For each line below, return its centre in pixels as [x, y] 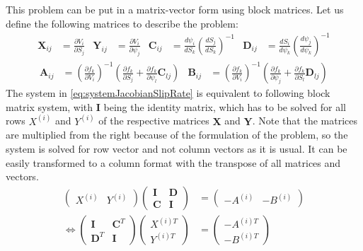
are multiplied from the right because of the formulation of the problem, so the [177, 135]
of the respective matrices [154, 121]
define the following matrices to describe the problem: [122, 23]
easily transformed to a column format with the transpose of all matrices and [173, 162]
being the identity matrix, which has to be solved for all [225, 106]
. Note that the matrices [305, 121]
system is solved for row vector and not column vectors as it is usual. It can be [177, 149]
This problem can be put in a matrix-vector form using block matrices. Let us [175, 9]
